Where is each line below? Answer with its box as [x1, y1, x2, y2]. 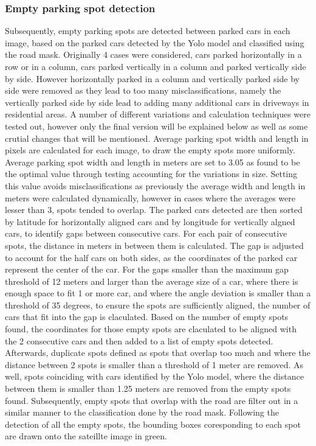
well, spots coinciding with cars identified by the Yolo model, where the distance [5, 370, 304, 383]
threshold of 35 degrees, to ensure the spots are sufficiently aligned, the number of [5, 298, 311, 311]
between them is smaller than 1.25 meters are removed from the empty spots [5, 382, 291, 395]
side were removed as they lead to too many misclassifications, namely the [5, 84, 281, 97]
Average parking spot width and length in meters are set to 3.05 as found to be [5, 155, 300, 168]
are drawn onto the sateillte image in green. [5, 430, 167, 442]
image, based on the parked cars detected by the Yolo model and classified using [5, 36, 304, 49]
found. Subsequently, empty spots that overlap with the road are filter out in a [5, 394, 298, 406]
